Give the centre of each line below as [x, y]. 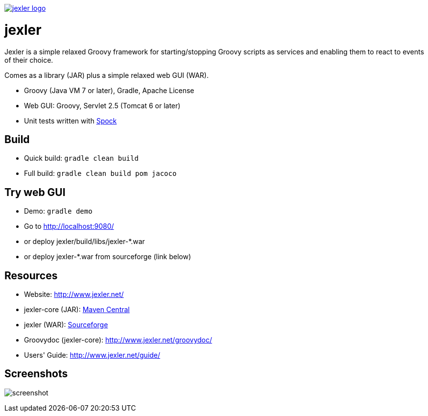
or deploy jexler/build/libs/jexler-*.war [84, 242]
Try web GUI [35, 192]
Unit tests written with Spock [71, 121]
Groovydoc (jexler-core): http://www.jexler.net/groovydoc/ [118, 340]
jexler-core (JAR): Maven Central [77, 310]
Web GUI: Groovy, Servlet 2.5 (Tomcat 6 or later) [102, 105]
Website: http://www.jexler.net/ [74, 294]
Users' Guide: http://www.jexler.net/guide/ [92, 355]
